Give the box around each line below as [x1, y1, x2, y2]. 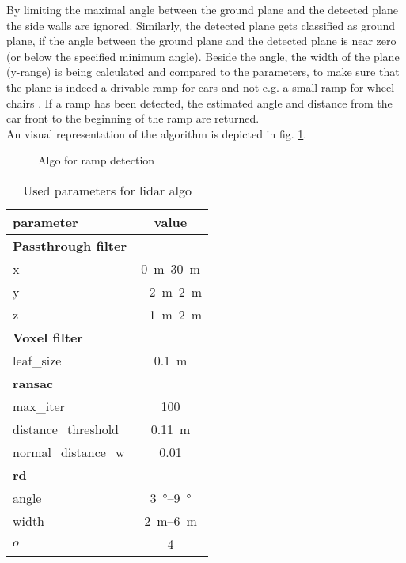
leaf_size [13, 350, 62, 369]
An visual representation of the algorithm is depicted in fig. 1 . [6, 125, 307, 142]
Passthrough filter [13, 236, 127, 255]
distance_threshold [13, 419, 120, 438]
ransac [13, 373, 54, 392]
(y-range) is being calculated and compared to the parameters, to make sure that [6, 63, 400, 80]
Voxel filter [13, 327, 83, 346]
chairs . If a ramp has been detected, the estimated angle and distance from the [6, 94, 393, 111]
